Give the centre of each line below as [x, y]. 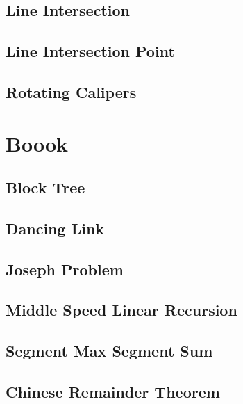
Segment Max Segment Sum [109, 351]
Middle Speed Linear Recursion [121, 310]
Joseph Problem [65, 269]
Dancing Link [55, 228]
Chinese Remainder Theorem [113, 392]
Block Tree [45, 187]
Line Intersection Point [90, 51]
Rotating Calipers [71, 91]
